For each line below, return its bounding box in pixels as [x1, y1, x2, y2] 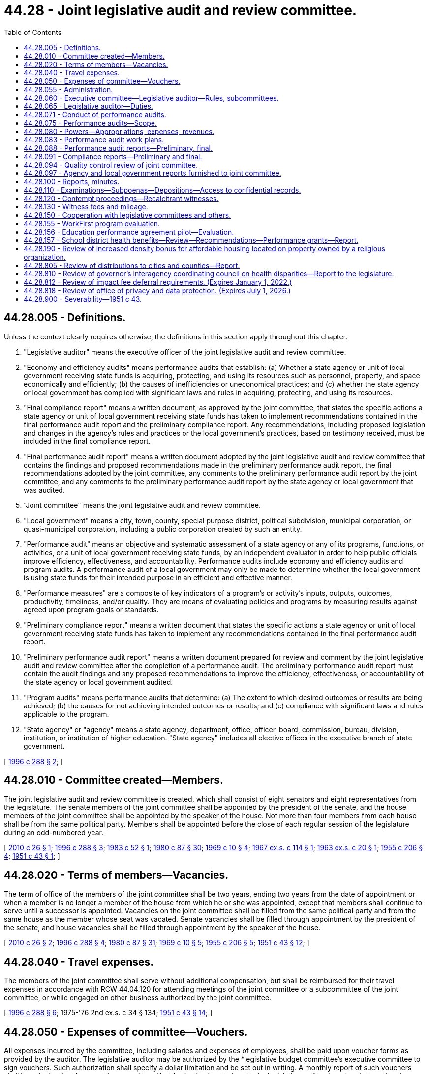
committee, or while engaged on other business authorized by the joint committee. [4, 993, 272, 1002]
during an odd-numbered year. [4, 828, 103, 837]
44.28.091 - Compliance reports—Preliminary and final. [24, 152, 202, 161]
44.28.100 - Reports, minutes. [24, 177, 120, 186]
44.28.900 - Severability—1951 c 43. [24, 294, 142, 303]
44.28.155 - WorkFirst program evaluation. [24, 219, 160, 228]
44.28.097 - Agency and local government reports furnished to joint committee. [24, 168, 281, 177]
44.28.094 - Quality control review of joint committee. [24, 160, 198, 169]
